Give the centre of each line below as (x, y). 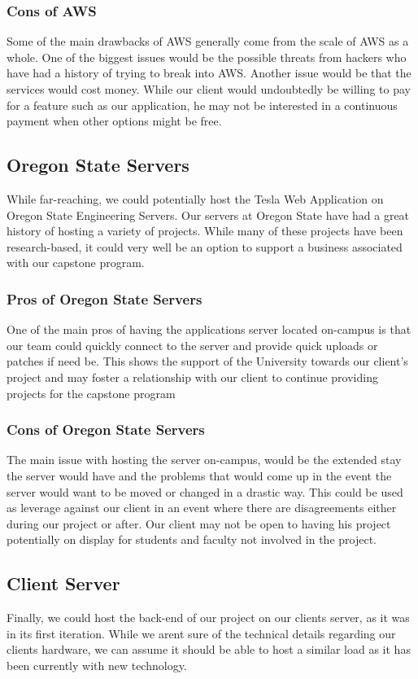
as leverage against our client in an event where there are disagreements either (202, 508)
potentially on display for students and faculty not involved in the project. (192, 539)
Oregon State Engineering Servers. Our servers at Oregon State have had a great (208, 215)
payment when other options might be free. (114, 121)
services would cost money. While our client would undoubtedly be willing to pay (209, 89)
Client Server (63, 583)
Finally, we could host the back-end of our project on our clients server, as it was (208, 618)
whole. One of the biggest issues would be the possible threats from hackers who (207, 57)
